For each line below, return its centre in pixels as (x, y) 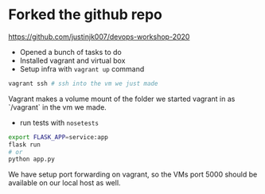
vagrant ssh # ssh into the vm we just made (83, 83)
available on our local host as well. (64, 183)
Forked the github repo (86, 15)
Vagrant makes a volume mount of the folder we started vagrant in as (122, 99)
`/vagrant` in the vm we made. (58, 107)
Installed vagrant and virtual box (72, 60)
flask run (25, 145)
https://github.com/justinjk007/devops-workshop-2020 (99, 37)
